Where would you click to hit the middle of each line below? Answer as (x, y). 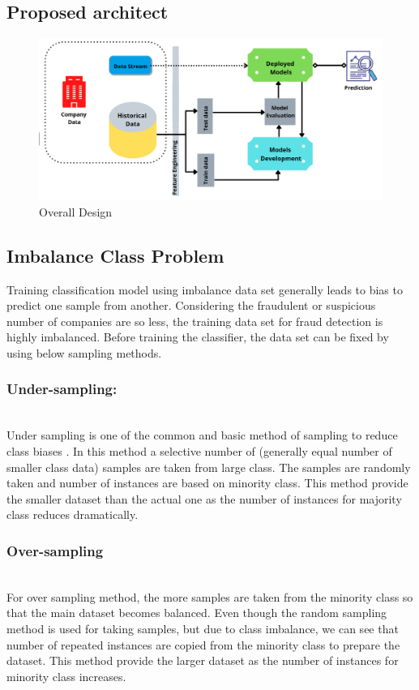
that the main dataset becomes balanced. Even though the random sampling (197, 613)
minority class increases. (66, 676)
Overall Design (76, 211)
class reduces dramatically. (73, 514)
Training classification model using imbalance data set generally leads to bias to (205, 289)
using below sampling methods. (84, 352)
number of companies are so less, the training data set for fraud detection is (195, 321)
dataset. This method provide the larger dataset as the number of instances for (203, 660)
